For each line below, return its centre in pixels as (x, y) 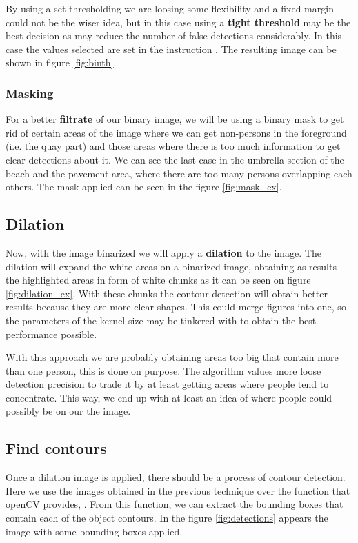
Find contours (56, 448)
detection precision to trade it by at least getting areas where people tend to (167, 384)
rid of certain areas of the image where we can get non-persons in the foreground (176, 132)
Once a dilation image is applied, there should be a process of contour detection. (176, 477)
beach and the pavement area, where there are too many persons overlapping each (179, 173)
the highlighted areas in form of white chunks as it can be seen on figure (158, 280)
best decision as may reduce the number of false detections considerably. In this (174, 36)
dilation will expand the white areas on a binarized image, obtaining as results (171, 266)
